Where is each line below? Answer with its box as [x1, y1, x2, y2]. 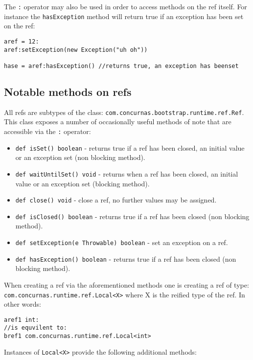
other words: [4, 299, 41, 309]
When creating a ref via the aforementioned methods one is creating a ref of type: [4, 279, 249, 290]
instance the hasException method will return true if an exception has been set [4, 11, 244, 21]
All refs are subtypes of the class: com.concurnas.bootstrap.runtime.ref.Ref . [4, 107, 244, 117]
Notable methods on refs [4, 84, 132, 99]
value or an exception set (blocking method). [15, 178, 150, 188]
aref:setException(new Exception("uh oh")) [4, 46, 148, 53]
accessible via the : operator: [4, 126, 91, 136]
